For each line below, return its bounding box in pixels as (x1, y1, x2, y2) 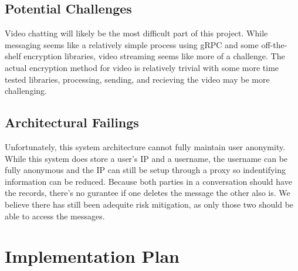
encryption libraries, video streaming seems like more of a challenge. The (23, 50, 285, 62)
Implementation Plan (5, 244, 180, 268)
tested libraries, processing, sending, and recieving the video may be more (5, 73, 270, 85)
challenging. (5, 84, 47, 97)
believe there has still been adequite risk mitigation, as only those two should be (5, 198, 294, 210)
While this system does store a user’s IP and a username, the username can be (5, 152, 288, 164)
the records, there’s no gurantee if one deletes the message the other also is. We (5, 187, 290, 199)
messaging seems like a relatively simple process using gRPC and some (5, 38, 259, 50)
